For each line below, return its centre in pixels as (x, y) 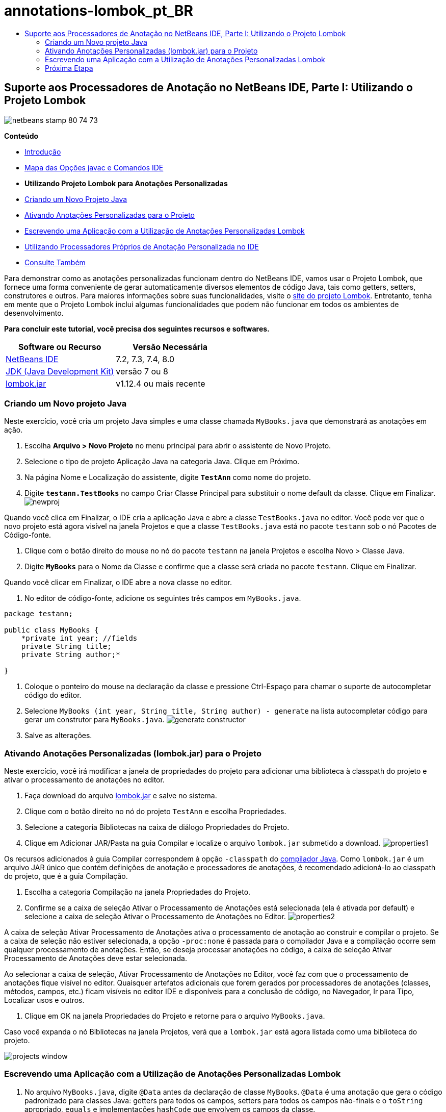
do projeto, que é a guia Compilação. (66, 876)
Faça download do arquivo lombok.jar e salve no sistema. (121, 796)
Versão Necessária (170, 347)
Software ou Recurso (60, 347)
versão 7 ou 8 (142, 371)
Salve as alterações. (58, 736)
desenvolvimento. (34, 313)
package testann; (38, 614)
